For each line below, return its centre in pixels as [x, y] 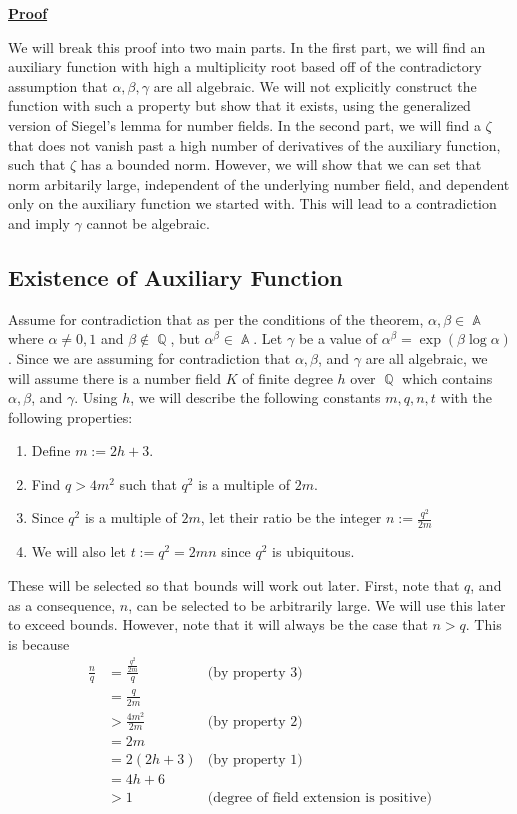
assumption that [58, 85]
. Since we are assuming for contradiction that [149, 357]
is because [39, 643]
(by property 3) [255, 672]
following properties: [70, 416]
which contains [447, 377]
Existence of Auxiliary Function [175, 276]
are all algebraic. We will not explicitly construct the [315, 85]
